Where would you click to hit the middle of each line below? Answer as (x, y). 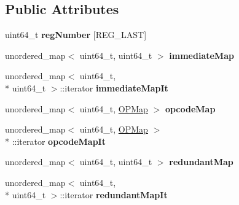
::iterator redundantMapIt (114, 194)
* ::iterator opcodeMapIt (55, 141)
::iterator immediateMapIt (114, 87)
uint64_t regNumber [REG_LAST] (76, 35)
